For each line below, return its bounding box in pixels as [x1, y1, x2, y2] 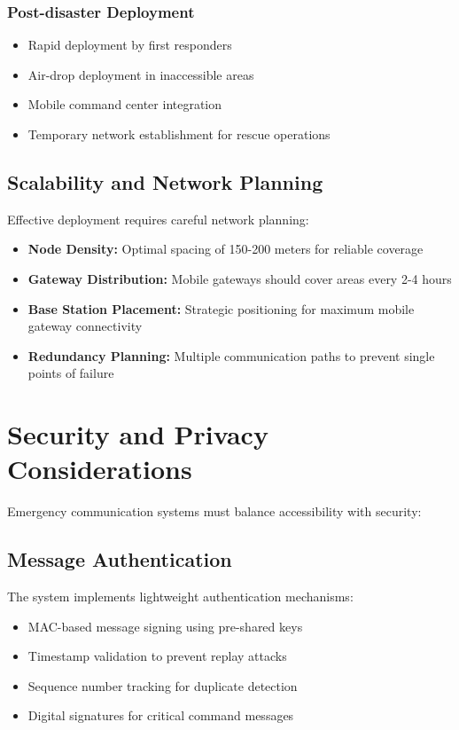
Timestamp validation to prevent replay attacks [27, 647, 287, 665]
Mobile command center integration [27, 95, 222, 114]
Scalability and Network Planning [7, 168, 323, 195]
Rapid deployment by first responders [27, 35, 232, 54]
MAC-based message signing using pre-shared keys [27, 616, 303, 635]
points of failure [27, 364, 114, 382]
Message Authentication [7, 546, 232, 573]
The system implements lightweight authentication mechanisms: [7, 587, 354, 606]
